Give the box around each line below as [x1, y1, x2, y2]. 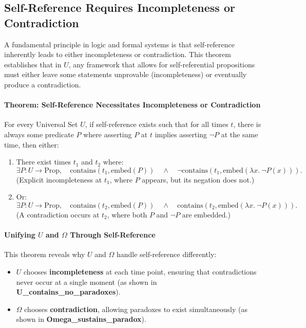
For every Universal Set [4, 119, 78, 130]
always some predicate [4, 129, 74, 139]
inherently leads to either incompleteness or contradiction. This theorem [4, 49, 231, 60]
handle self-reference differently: [116, 249, 217, 260]
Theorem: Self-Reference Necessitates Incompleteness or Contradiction [4, 99, 261, 110]
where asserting [83, 129, 132, 139]
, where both [107, 209, 147, 220]
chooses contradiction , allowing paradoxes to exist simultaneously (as [24, 303, 247, 314]
